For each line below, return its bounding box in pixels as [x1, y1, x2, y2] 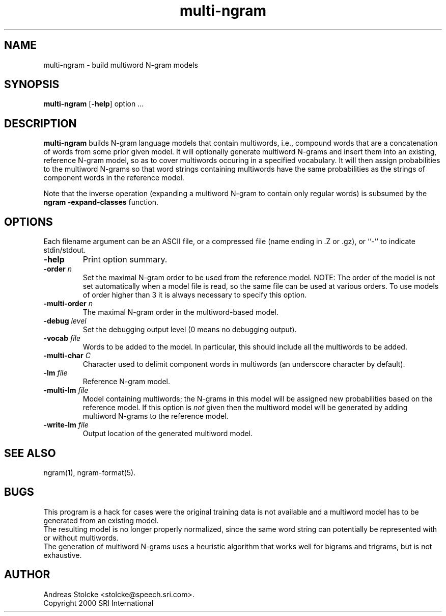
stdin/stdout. [43, 246, 86, 255]
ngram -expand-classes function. [43, 198, 158, 207]
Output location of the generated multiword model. [82, 429, 253, 438]
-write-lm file [43, 420, 89, 430]
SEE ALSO [4, 446, 56, 460]
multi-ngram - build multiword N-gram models [43, 60, 198, 69]
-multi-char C [43, 351, 91, 360]
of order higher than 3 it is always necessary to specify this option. [82, 290, 307, 300]
